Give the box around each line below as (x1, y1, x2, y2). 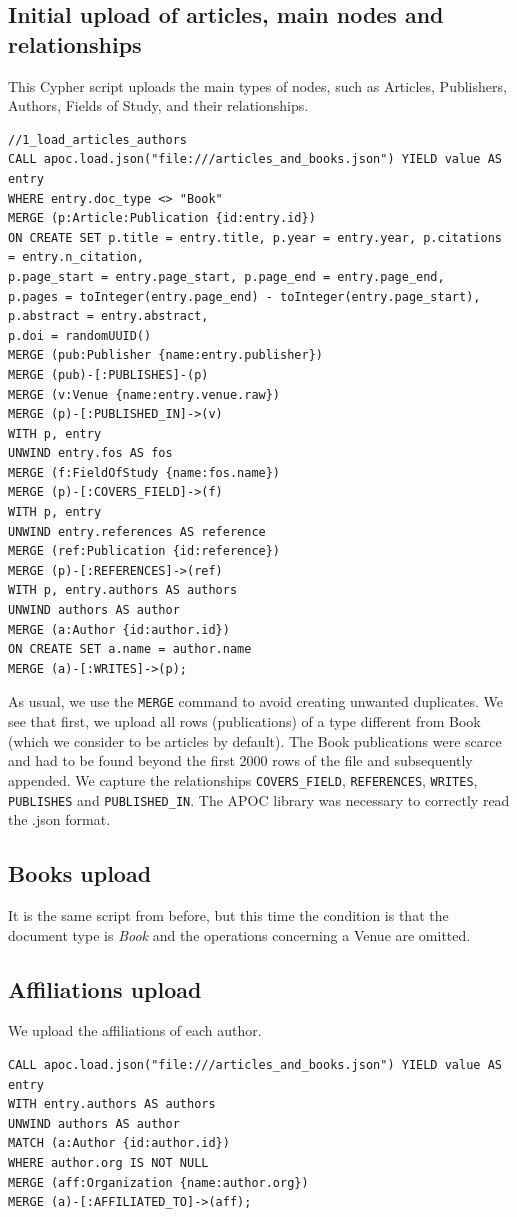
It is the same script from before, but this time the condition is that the (8, 904, 449, 925)
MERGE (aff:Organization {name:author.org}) (8, 1175, 309, 1190)
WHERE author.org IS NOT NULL (8, 1155, 209, 1170)
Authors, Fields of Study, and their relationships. (8, 95, 309, 116)
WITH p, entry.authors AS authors (8, 583, 238, 598)
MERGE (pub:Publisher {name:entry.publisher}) (8, 348, 323, 363)
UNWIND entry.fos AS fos (8, 446, 173, 461)
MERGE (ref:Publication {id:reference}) (8, 544, 281, 559)
